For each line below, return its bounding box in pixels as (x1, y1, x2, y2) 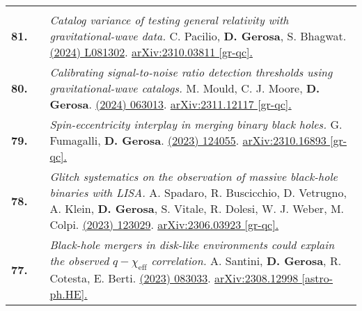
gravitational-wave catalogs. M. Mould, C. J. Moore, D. (49, 80, 320, 96)
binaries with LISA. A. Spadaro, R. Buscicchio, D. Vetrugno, (49, 184, 347, 200)
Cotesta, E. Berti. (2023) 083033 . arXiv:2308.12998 (49, 270, 299, 287)
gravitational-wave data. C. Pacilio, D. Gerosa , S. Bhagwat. (49, 28, 347, 44)
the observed (49, 253, 109, 269)
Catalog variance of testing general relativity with (49, 12, 289, 28)
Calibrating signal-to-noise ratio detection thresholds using (49, 64, 333, 80)
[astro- (301, 270, 333, 287)
